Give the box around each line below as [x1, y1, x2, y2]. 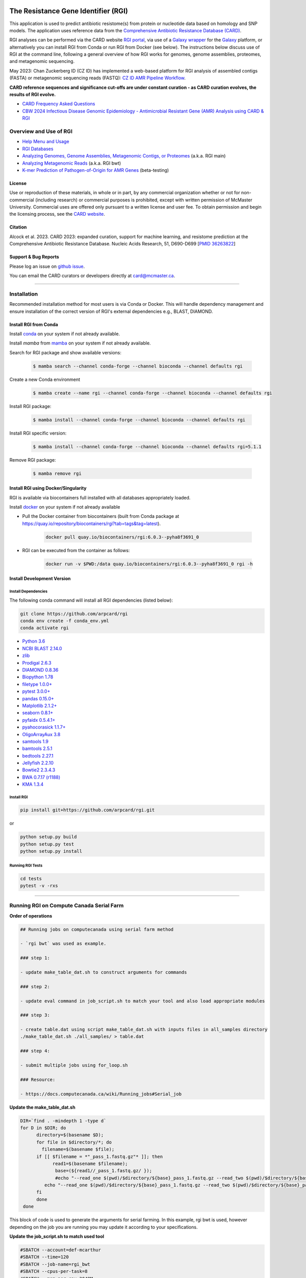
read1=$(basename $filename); [52, 1160, 128, 1167]
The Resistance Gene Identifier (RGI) [9, 7, 129, 15]
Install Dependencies [9, 589, 48, 594]
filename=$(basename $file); [41, 1147, 115, 1152]
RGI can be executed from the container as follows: [22, 547, 130, 553]
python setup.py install [20, 848, 83, 854]
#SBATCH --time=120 [20, 1254, 69, 1260]
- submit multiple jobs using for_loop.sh [20, 1062, 128, 1068]
